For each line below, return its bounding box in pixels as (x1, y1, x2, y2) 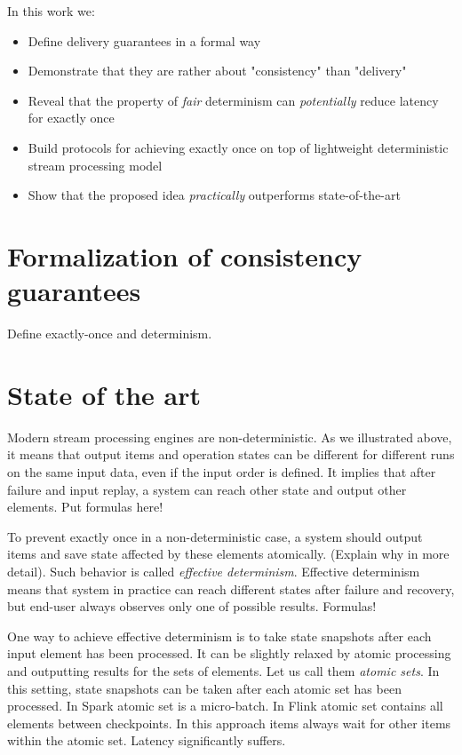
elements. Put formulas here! (7, 497, 163, 516)
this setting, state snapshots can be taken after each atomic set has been (7, 679, 402, 697)
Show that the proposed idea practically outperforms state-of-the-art (28, 186, 401, 204)
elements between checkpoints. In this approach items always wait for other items (7, 713, 451, 732)
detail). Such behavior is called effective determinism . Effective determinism (7, 561, 420, 580)
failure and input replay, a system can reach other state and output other (7, 480, 407, 498)
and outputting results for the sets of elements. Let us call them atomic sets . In (7, 661, 440, 679)
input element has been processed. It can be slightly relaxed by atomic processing (7, 644, 451, 663)
